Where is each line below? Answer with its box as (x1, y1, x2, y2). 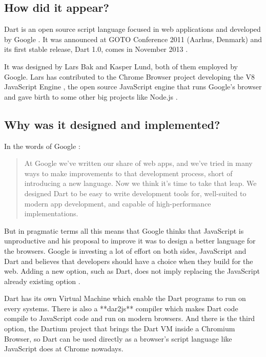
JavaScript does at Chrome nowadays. (4, 343, 124, 354)
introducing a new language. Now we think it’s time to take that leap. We (24, 178, 257, 189)
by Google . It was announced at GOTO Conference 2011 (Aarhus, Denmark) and (4, 33, 262, 44)
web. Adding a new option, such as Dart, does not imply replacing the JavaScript (4, 266, 260, 276)
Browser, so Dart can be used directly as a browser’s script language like (4, 333, 232, 344)
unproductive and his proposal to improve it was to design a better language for (4, 235, 256, 246)
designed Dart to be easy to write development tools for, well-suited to (24, 187, 247, 198)
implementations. (24, 208, 78, 219)
